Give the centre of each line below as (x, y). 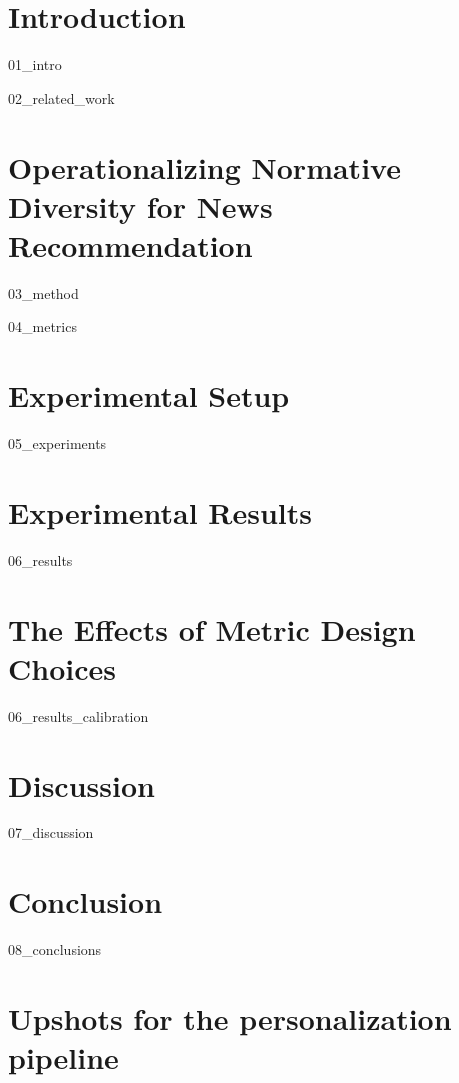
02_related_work (61, 97)
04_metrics (42, 326)
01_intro (35, 64)
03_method (43, 292)
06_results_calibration (78, 715)
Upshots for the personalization (230, 1017)
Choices (62, 667)
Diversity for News (140, 205)
